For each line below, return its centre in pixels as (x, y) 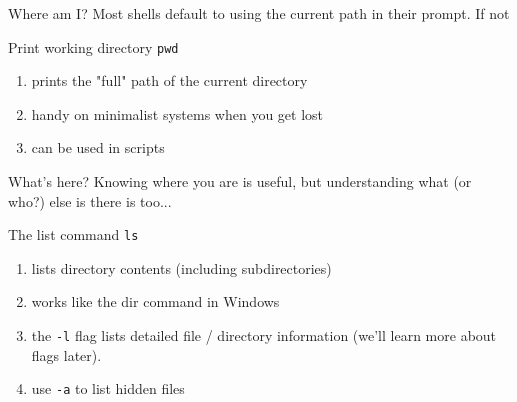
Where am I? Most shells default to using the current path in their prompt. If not (259, 13)
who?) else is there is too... (90, 200)
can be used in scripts (98, 147)
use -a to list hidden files (108, 388)
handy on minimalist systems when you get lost (177, 113)
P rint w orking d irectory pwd (93, 46)
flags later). (66, 354)
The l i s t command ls (73, 234)
